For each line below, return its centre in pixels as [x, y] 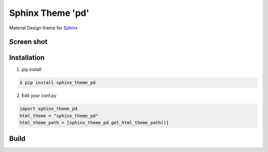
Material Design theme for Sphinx [43, 28]
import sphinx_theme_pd [49, 109]
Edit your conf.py [39, 96]
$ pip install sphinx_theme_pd [58, 83]
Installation [27, 58]
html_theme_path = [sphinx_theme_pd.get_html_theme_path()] [94, 123]
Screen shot [28, 42]
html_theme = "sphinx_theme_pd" [59, 116]
